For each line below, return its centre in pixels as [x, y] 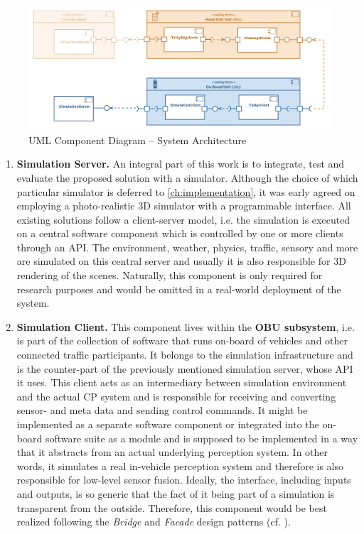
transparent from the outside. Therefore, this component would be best [172, 507]
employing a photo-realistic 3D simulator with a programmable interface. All [184, 206]
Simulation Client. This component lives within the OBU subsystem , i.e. [186, 326]
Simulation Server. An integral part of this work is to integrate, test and [181, 164]
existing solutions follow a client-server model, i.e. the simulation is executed [183, 219]
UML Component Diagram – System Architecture [138, 140]
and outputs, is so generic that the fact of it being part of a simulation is [176, 493]
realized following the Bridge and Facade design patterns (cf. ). [154, 522]
